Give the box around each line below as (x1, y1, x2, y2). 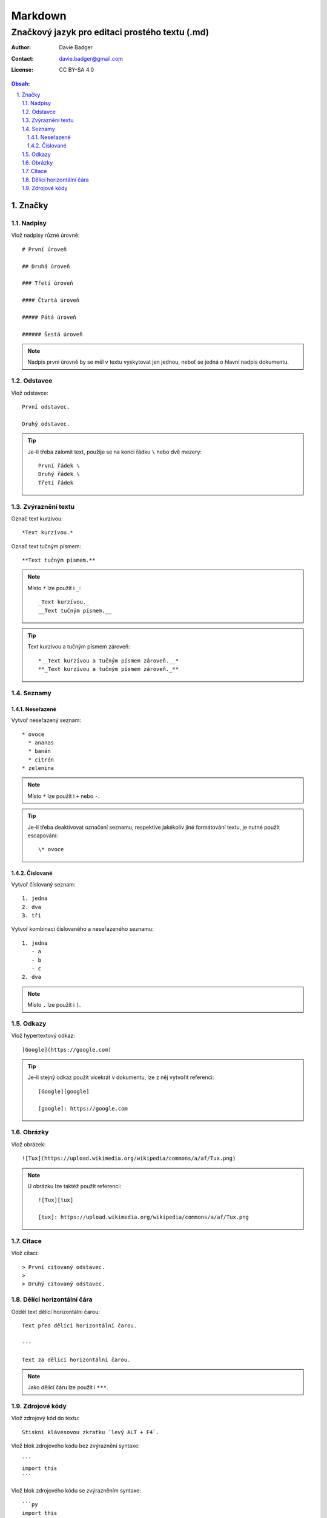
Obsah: (11, 80, 30, 87)
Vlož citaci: (11, 1250, 39, 1257)
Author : (11, 44, 31, 51)
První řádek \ (38, 462, 80, 469)
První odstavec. (22, 404, 70, 410)
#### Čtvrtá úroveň (22, 297, 80, 304)
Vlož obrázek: (11, 1140, 46, 1148)
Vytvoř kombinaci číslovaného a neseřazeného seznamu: (11, 925, 154, 933)
